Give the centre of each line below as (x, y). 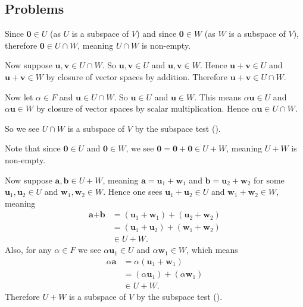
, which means (212, 250)
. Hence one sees (133, 192)
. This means (218, 96)
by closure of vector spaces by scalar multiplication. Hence (142, 108)
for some (269, 180)
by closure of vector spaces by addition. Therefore (137, 76)
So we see (22, 128)
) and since (157, 34)
